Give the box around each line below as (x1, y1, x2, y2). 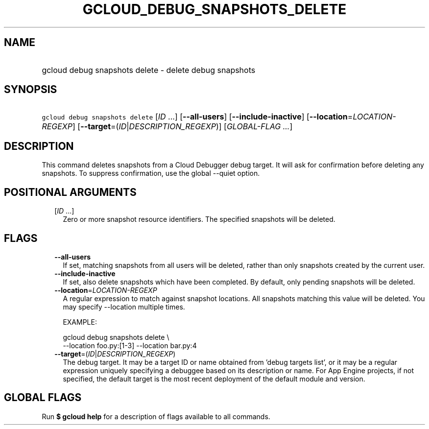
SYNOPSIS (4, 83, 57, 96)
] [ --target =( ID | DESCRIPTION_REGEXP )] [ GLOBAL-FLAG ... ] (72, 121, 293, 132)
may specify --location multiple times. (63, 302, 185, 311)
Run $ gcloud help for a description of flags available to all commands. (42, 412, 270, 421)
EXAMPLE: (63, 317, 97, 326)
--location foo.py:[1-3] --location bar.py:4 (63, 341, 197, 350)
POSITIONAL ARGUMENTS (4, 186, 137, 198)
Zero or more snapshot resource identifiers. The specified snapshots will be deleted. (63, 215, 335, 224)
